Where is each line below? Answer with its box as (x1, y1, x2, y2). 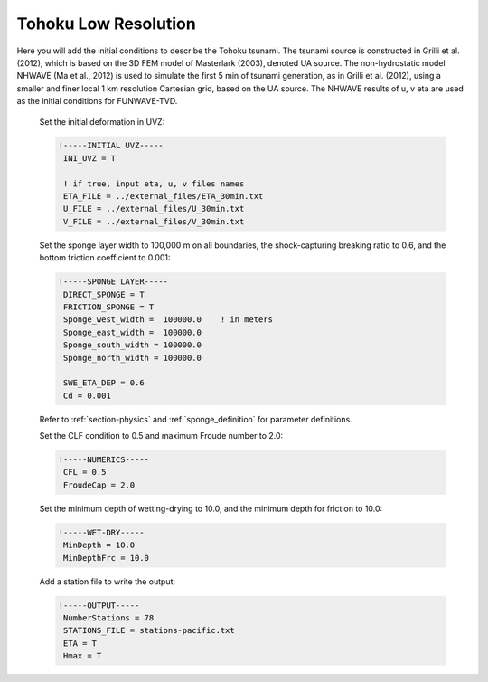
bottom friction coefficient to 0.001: (39, 252, 171, 263)
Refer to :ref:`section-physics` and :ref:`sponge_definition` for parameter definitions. (39, 413, 352, 424)
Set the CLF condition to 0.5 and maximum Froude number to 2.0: (39, 431, 284, 441)
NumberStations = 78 (63, 612, 155, 623)
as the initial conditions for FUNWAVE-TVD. (16, 96, 178, 107)
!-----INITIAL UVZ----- (58, 140, 164, 151)
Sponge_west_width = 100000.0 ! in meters (63, 315, 273, 325)
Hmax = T (63, 651, 102, 661)
